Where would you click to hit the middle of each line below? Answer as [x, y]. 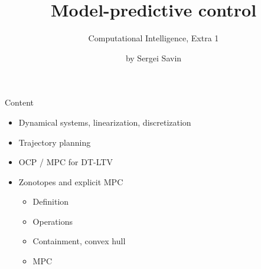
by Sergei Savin [154, 58]
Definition [51, 201]
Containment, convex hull [79, 241]
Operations [53, 221]
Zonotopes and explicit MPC [71, 181]
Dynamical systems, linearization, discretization [105, 122]
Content [19, 102]
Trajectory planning [55, 142]
